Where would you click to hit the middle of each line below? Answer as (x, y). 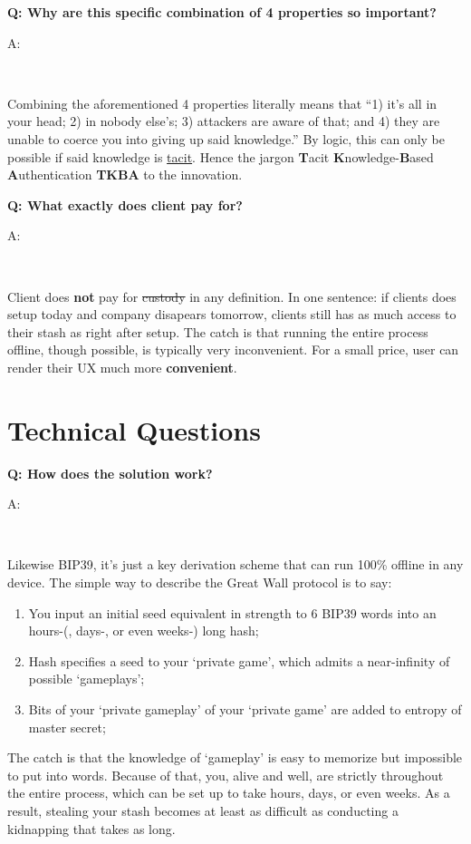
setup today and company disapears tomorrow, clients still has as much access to (232, 314)
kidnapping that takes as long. (91, 828)
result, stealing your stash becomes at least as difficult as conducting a (203, 810)
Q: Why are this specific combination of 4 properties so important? (222, 12)
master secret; (67, 727)
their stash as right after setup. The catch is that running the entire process (218, 331)
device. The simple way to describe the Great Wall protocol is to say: (200, 582)
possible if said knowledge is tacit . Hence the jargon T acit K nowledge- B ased (221, 156)
